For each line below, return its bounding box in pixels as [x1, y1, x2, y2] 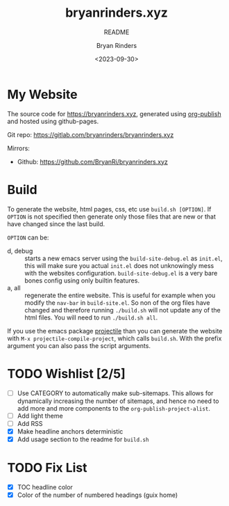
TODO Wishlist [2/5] [7, 365, 126, 381]
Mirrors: [7, 144, 30, 152]
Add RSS [17, 419, 43, 427]
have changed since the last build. [7, 219, 105, 228]
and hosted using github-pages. [7, 117, 99, 125]
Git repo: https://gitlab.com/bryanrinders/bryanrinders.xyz [7, 130, 174, 139]
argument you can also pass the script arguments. [7, 341, 151, 349]
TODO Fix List [7, 460, 88, 476]
